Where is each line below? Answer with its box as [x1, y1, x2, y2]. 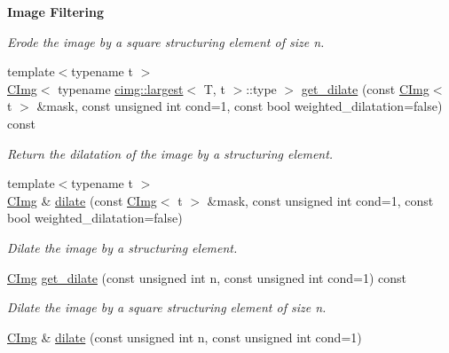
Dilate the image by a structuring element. [7, 238, 238, 256]
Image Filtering [7, 3, 104, 20]
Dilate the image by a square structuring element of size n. [7, 298, 327, 317]
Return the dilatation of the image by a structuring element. [7, 144, 334, 162]
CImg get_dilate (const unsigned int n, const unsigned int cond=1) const [7, 268, 406, 286]
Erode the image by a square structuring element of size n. [7, 32, 325, 51]
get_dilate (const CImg [301, 79, 429, 98]
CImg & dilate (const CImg [7, 191, 157, 209]
